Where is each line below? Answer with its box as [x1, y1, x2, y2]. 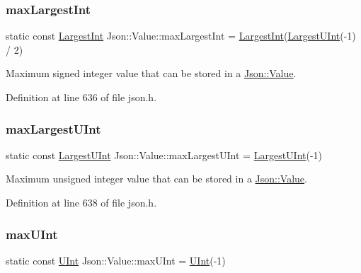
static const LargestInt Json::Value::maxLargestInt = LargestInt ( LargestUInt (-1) [6, 28, 356, 43]
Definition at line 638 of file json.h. [6, 195, 157, 209]
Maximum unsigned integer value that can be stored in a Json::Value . [6, 171, 307, 186]
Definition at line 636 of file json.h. [6, 90, 157, 104]
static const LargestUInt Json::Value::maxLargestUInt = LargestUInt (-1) [6, 147, 323, 162]
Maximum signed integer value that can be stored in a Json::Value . [6, 66, 297, 81]
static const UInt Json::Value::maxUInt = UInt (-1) [6, 252, 226, 267]
